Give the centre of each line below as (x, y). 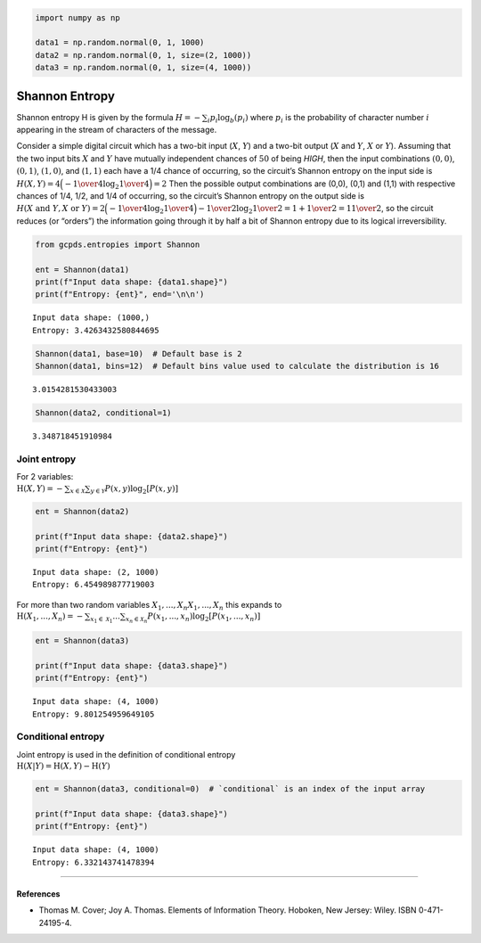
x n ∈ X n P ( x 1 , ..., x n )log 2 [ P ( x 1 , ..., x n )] (193, 618)
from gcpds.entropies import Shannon (118, 244)
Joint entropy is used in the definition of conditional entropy (126, 754)
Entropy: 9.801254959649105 (94, 714)
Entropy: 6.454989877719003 (94, 585)
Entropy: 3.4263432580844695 (96, 330)
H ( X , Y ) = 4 (39, 184)
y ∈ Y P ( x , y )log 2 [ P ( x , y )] (134, 489)
